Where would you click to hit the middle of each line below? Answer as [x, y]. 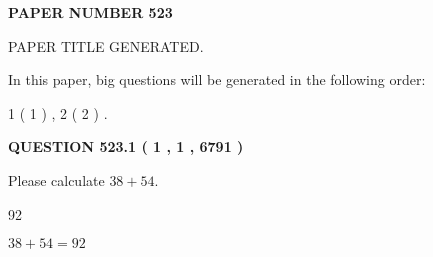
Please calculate [56, 179]
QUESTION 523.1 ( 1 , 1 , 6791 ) [126, 146]
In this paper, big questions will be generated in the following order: [217, 79]
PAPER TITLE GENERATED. [106, 45]
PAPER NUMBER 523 [90, 12]
